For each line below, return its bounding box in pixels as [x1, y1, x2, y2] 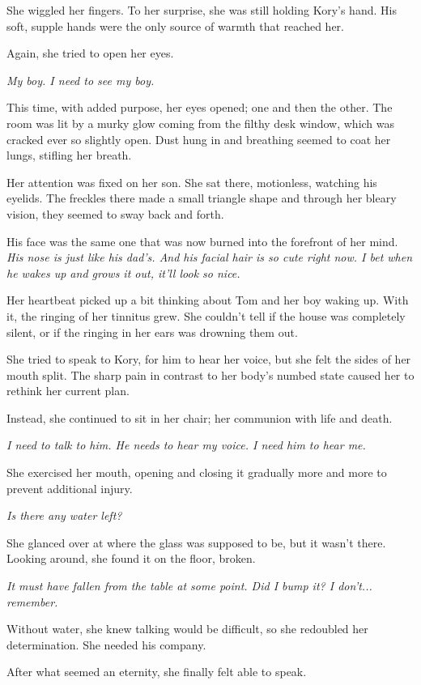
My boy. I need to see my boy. [6, 71, 155, 88]
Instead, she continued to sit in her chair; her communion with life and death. [6, 409, 393, 426]
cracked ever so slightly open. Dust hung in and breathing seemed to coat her [6, 130, 391, 147]
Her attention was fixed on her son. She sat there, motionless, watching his [6, 173, 377, 190]
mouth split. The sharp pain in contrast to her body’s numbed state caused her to [6, 366, 415, 383]
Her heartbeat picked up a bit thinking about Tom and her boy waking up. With [6, 291, 409, 308]
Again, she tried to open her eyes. [6, 45, 174, 62]
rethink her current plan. [6, 382, 130, 399]
